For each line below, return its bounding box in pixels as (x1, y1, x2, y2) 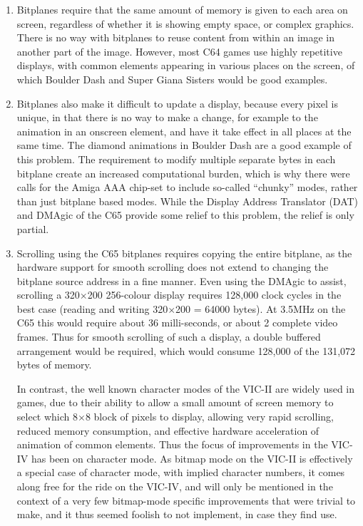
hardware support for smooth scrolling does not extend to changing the (16, 259, 329, 274)
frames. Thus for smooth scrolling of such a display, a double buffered (16, 329, 321, 344)
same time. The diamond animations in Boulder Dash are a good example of (16, 138, 352, 153)
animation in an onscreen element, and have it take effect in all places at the (16, 123, 352, 138)
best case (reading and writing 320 (16, 301, 168, 316)
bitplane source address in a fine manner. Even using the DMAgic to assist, (16, 273, 347, 288)
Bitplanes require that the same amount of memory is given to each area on (16, 2, 348, 16)
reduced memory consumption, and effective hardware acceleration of (16, 423, 319, 438)
